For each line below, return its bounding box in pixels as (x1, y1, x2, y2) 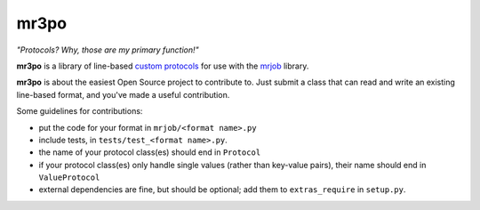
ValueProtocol (38, 173, 100, 182)
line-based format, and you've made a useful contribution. (16, 89, 230, 100)
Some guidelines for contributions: (16, 106, 143, 117)
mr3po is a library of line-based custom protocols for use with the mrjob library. (16, 61, 309, 71)
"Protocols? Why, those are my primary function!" (16, 44, 199, 55)
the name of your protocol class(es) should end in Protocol (38, 147, 261, 157)
